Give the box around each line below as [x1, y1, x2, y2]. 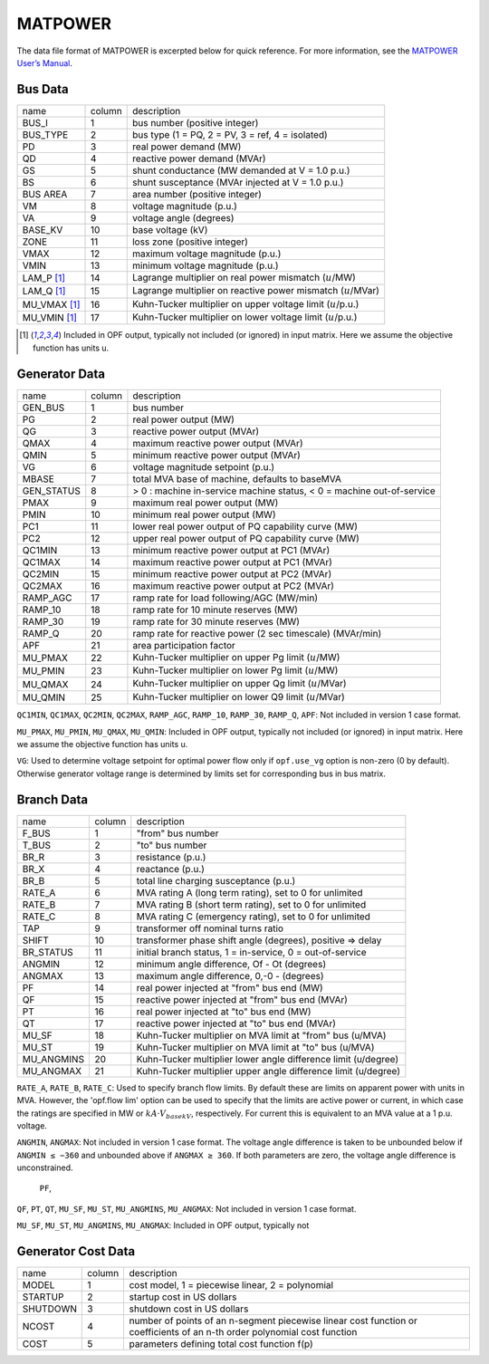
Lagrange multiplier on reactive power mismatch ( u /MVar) [131, 284, 380, 297]
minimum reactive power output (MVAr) [132, 448, 301, 461]
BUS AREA [22, 187, 68, 200]
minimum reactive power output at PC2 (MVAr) [132, 567, 332, 580]
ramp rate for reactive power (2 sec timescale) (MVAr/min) [132, 627, 382, 639]
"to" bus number [136, 839, 207, 851]
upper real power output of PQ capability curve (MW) [132, 532, 360, 544]
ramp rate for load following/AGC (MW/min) [132, 591, 319, 604]
